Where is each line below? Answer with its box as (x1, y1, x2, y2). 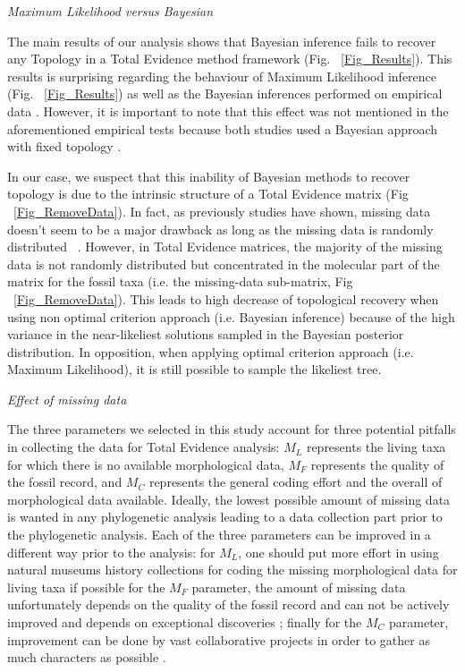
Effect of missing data (7, 389, 127, 408)
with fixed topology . (7, 137, 122, 156)
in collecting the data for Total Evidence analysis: (7, 438, 280, 456)
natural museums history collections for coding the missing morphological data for (7, 560, 458, 579)
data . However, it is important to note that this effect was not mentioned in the (7, 101, 449, 120)
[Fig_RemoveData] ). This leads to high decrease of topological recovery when (13, 289, 439, 308)
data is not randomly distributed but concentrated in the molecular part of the (7, 254, 440, 273)
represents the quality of (310, 455, 444, 473)
